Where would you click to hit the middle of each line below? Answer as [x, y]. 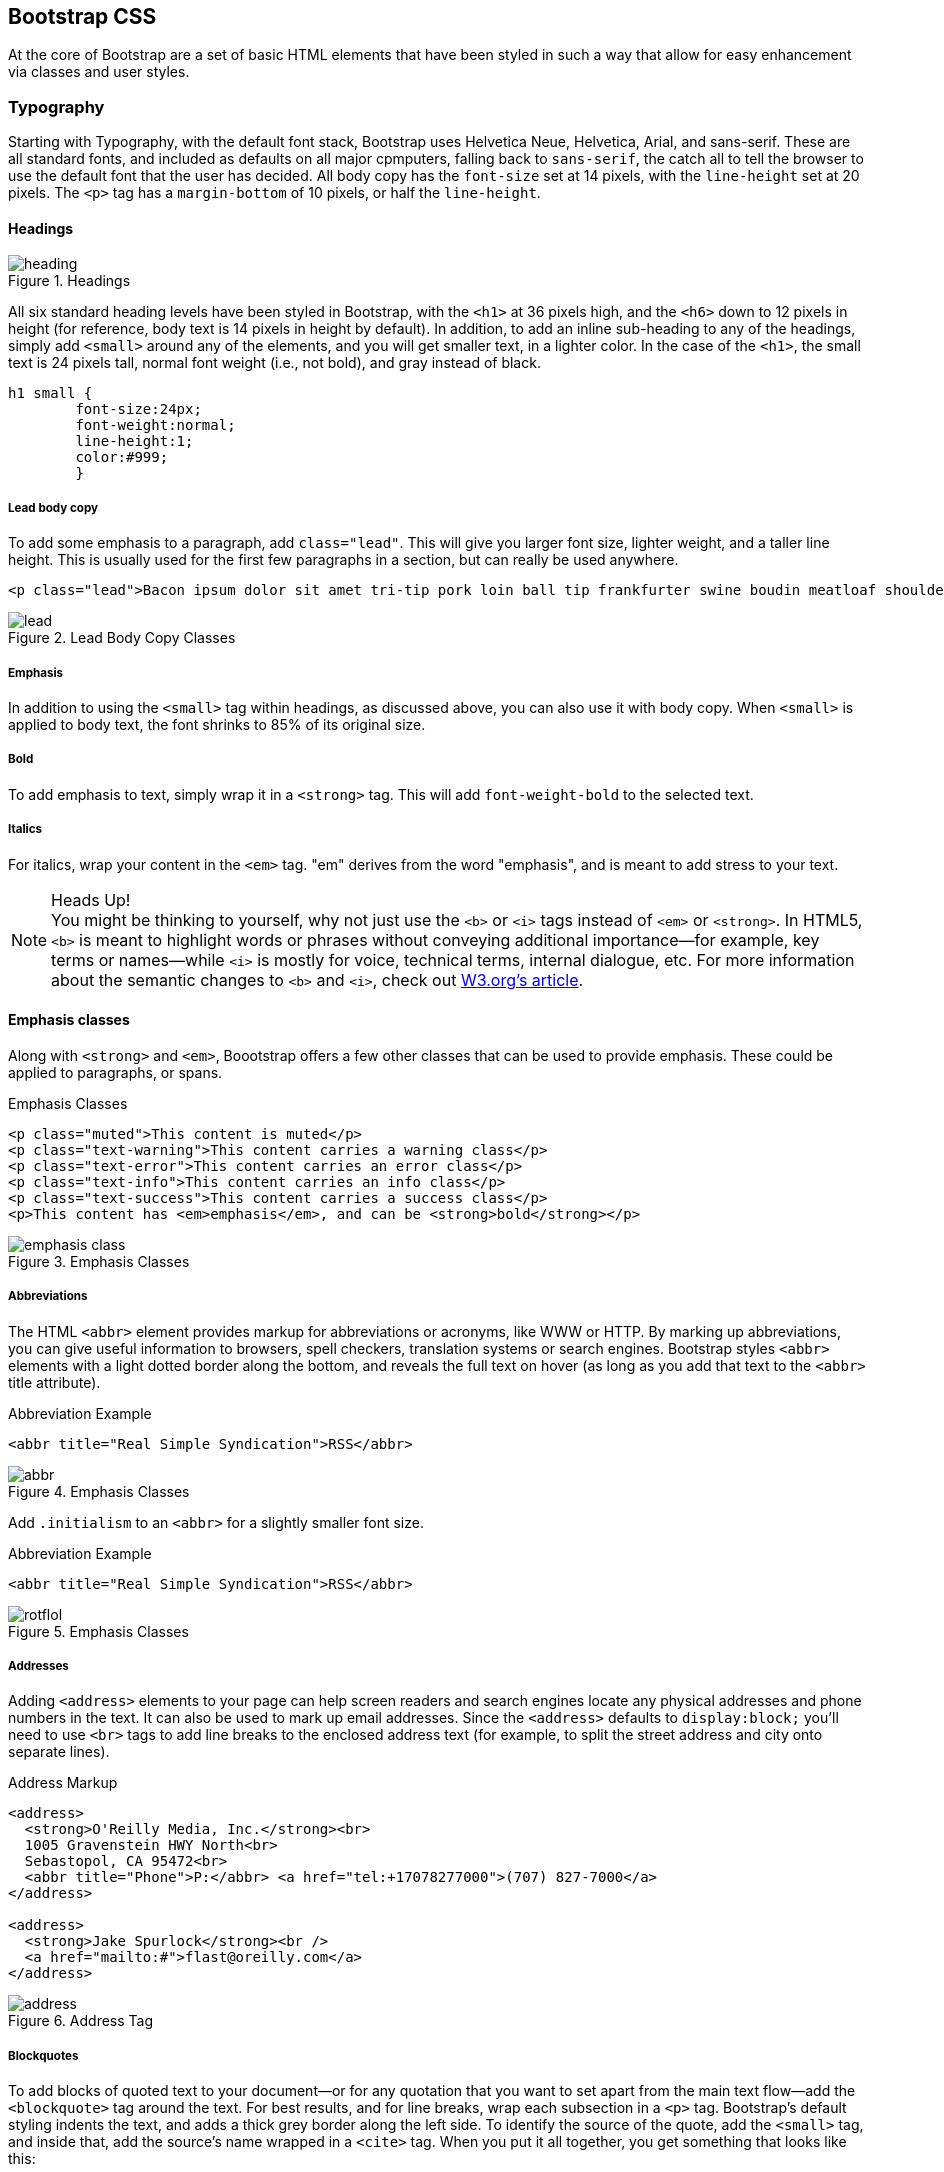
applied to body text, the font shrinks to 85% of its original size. [217, 724]
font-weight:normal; [155, 425]
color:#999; [122, 457]
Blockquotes [43, 2055]
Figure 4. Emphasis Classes [99, 1491]
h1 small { [50, 393]
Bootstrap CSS [82, 16]
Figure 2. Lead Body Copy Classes [122, 638]
